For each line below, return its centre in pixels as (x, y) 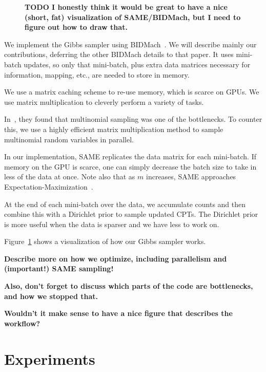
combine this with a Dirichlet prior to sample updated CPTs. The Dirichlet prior (131, 214)
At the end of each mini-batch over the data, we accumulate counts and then (125, 204)
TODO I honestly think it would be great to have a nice (126, 7)
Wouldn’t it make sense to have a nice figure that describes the (118, 313)
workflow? (22, 323)
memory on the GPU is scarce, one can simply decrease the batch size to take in (130, 166)
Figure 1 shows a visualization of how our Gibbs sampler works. (105, 241)
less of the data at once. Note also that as (70, 176)
